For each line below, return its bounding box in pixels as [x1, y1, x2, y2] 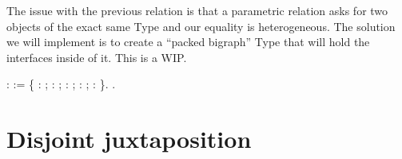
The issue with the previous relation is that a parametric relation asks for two [6, 2, 388, 18]
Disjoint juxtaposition [6, 122, 252, 155]
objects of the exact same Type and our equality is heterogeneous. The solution [6, 17, 396, 34]
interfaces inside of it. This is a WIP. [6, 48, 187, 65]
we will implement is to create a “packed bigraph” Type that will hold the [6, 33, 370, 50]
